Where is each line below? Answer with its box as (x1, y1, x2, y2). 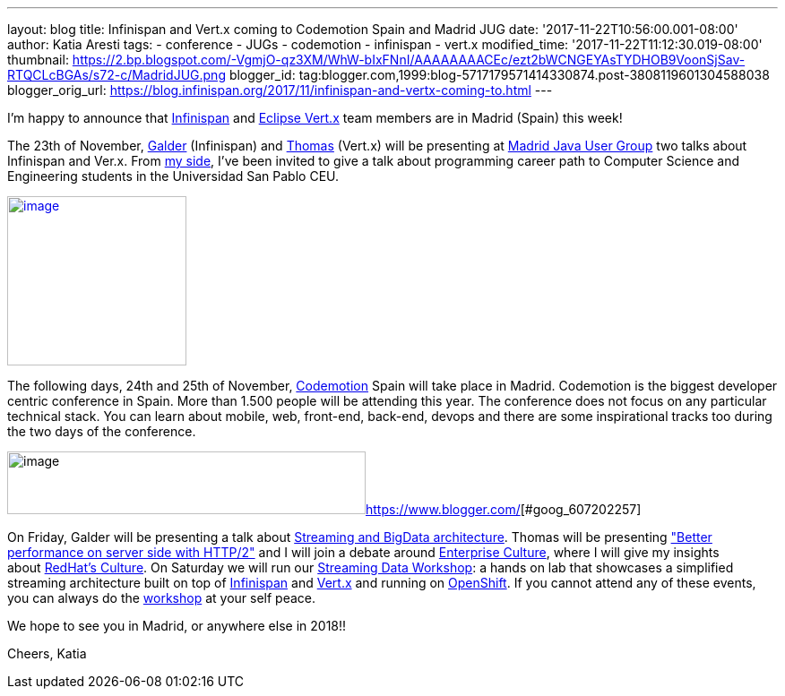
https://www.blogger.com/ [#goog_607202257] (366, 502, 642, 517)
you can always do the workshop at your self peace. (7, 590, 316, 606)
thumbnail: (7, 52, 69, 67)
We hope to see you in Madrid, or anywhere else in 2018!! (7, 618, 347, 633)
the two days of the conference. (7, 424, 196, 439)
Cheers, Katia (7, 646, 87, 661)
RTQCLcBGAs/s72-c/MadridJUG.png (7, 67, 226, 82)
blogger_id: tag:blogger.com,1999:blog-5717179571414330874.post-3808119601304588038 (229, 67, 770, 82)
